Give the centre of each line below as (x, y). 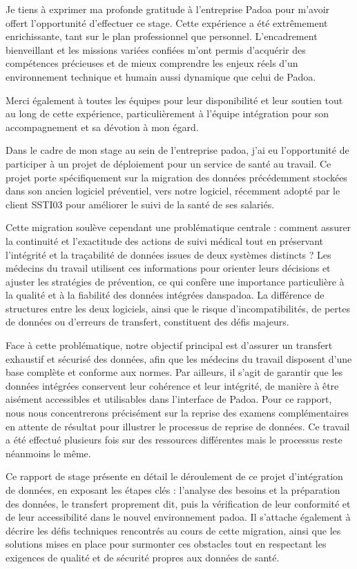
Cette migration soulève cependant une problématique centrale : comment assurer (178, 227)
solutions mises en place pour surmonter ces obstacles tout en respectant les (166, 544)
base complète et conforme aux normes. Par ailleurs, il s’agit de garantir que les (174, 372)
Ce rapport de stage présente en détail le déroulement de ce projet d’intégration (174, 476)
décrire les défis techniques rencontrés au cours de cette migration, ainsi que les (173, 530)
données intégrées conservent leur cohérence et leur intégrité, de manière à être (172, 385)
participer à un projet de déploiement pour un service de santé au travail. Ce (168, 163)
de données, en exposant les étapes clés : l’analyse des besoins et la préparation (173, 490)
